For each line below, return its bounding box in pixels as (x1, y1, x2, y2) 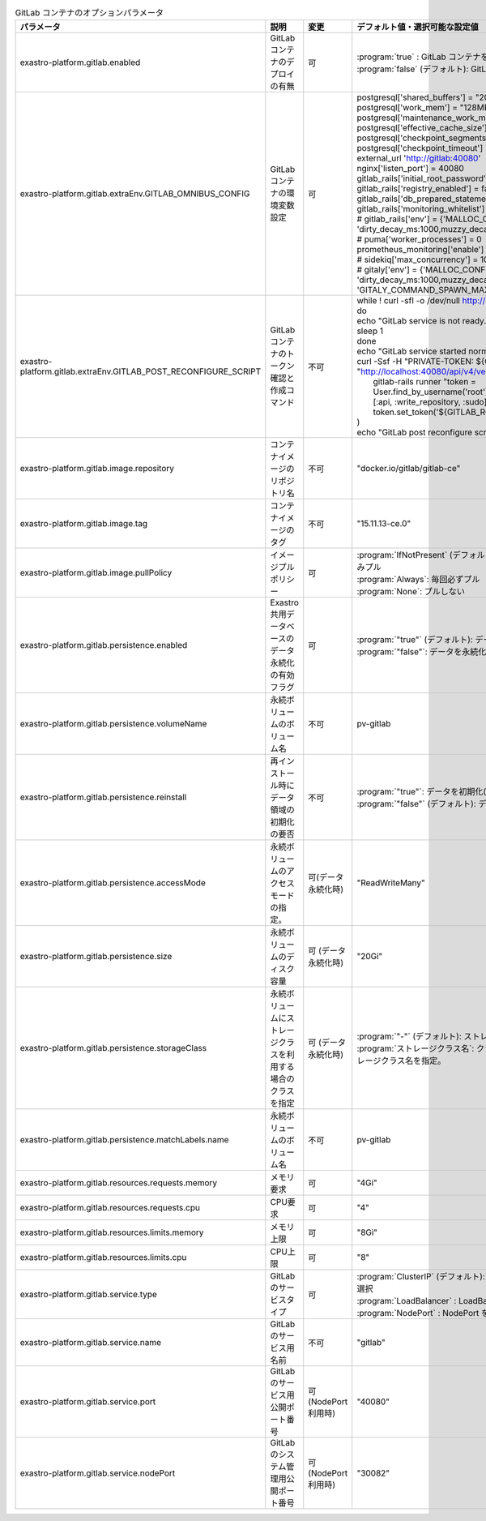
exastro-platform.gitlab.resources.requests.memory (19, 1177, 218, 1189)
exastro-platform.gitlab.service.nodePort (19, 1467, 176, 1479)
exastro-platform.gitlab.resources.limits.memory (19, 1227, 204, 1238)
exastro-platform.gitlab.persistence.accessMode (19, 877, 206, 889)
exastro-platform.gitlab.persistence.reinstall (19, 791, 187, 803)
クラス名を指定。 (381, 1055, 446, 1066)
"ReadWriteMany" (356, 877, 425, 889)
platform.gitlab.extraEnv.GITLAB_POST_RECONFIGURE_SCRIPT (19, 366, 262, 377)
